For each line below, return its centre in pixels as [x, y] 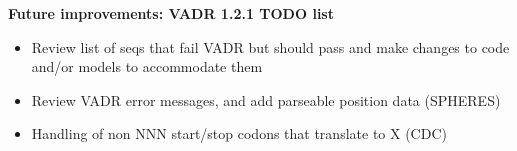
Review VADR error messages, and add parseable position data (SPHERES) [266, 99]
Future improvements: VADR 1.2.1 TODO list [171, 13]
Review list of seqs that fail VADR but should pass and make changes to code [270, 46]
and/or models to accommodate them [147, 66]
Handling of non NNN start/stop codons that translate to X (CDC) [239, 133]
